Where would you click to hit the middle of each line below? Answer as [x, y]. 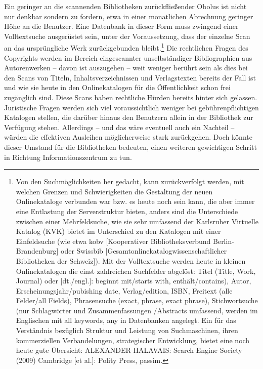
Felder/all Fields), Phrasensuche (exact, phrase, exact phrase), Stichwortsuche [137, 300]
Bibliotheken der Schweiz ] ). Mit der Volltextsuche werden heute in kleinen [131, 260]
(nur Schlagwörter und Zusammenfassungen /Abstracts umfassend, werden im [137, 310]
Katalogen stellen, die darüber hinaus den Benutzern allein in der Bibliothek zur [129, 117]
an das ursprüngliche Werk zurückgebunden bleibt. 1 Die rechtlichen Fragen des [126, 47]
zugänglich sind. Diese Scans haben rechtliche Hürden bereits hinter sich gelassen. [131, 97]
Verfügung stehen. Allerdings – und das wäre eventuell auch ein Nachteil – [119, 127]
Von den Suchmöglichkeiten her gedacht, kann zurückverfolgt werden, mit [130, 181]
